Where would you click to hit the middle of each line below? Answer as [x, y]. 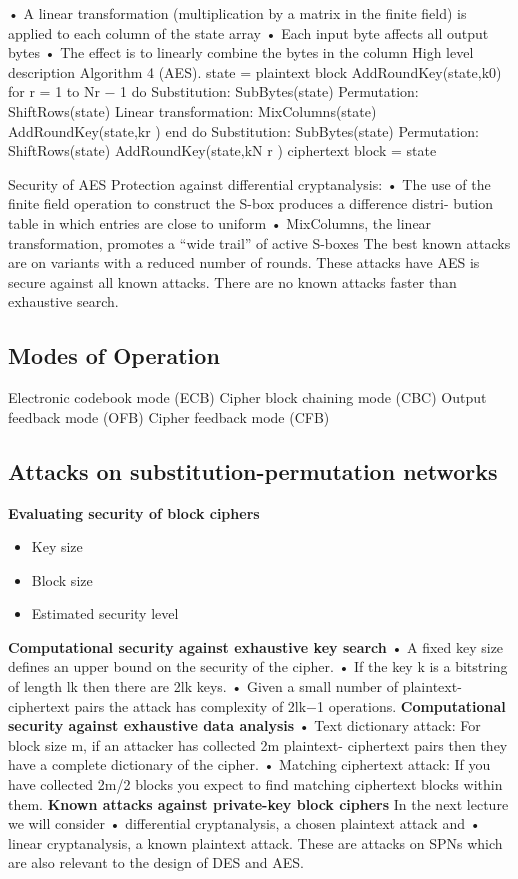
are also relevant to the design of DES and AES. [156, 862]
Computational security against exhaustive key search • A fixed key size [256, 646]
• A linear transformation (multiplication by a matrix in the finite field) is [237, 13]
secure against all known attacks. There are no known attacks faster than [232, 281]
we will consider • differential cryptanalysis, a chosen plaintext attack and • [244, 823]
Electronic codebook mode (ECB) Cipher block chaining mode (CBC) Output [247, 397]
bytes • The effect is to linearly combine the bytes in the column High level [241, 52]
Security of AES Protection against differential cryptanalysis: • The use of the [249, 183]
